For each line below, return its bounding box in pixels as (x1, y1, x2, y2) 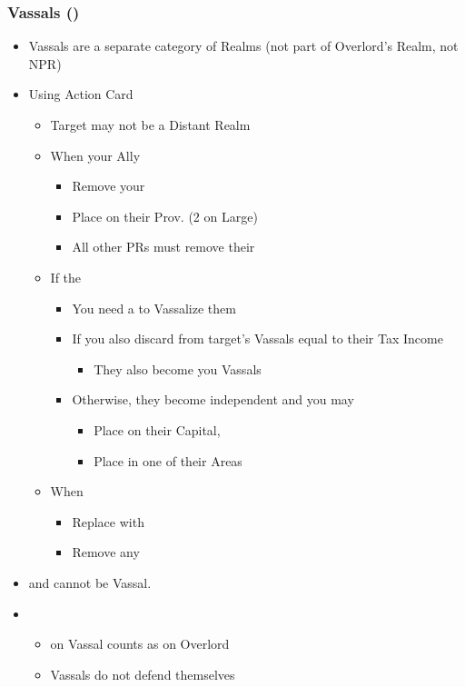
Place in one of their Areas (94, 451, 242, 470)
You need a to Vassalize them (72, 298, 236, 317)
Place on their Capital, (94, 420, 221, 439)
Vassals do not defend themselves (50, 664, 235, 683)
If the (50, 267, 82, 286)
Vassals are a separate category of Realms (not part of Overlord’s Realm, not (28, 36, 459, 55)
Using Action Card (28, 85, 134, 104)
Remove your (72, 176, 145, 195)
